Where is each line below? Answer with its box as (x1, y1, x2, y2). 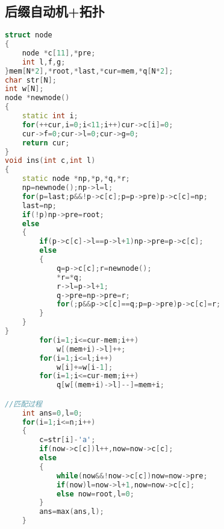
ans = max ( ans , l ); (39, 507, 104, 516)
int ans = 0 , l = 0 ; (22, 408, 82, 417)
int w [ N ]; (5, 84, 44, 93)
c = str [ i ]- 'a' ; (39, 436, 96, 445)
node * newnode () (5, 93, 70, 103)
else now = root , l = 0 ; (56, 489, 134, 498)
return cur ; (22, 138, 70, 147)
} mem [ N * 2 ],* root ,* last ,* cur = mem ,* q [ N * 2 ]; (5, 66, 173, 75)
